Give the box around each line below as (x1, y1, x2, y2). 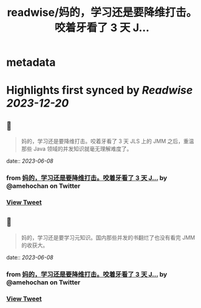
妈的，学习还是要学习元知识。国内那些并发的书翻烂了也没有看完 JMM (21, 234, 196, 241)
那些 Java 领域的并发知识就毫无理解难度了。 (21, 145, 132, 152)
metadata (6, 56, 56, 70)
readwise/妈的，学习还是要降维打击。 (7, 5, 197, 20)
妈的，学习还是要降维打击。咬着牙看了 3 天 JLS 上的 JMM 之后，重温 (21, 138, 194, 145)
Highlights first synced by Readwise (6, 84, 193, 98)
